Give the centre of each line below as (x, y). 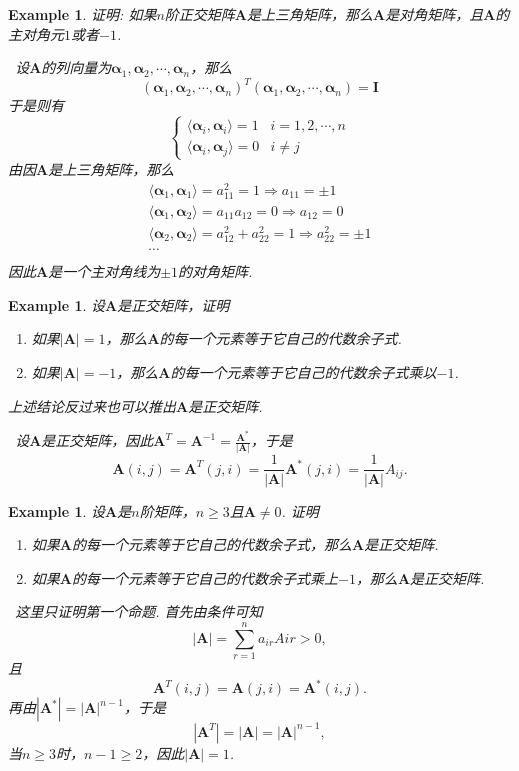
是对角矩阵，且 (434, 14)
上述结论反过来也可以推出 (92, 405)
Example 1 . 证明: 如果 (82, 14)
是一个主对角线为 (104, 271)
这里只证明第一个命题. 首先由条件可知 (139, 611)
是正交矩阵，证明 (173, 304)
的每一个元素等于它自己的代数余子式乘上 (204, 577)
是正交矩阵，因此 (97, 440)
